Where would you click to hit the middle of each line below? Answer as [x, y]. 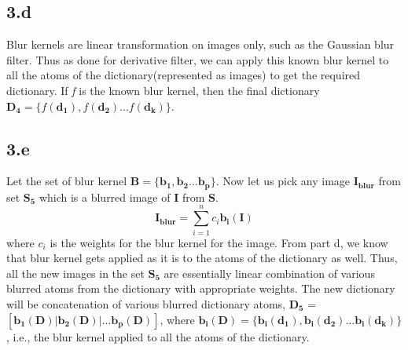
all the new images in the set [75, 273]
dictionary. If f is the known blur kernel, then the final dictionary [163, 90]
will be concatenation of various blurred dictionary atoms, [146, 303]
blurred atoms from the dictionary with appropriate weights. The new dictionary [201, 288]
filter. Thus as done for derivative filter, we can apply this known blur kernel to [198, 59]
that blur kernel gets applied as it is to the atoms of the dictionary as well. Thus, [202, 258]
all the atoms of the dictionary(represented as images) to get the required [184, 75]
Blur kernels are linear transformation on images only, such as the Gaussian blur [200, 44]
